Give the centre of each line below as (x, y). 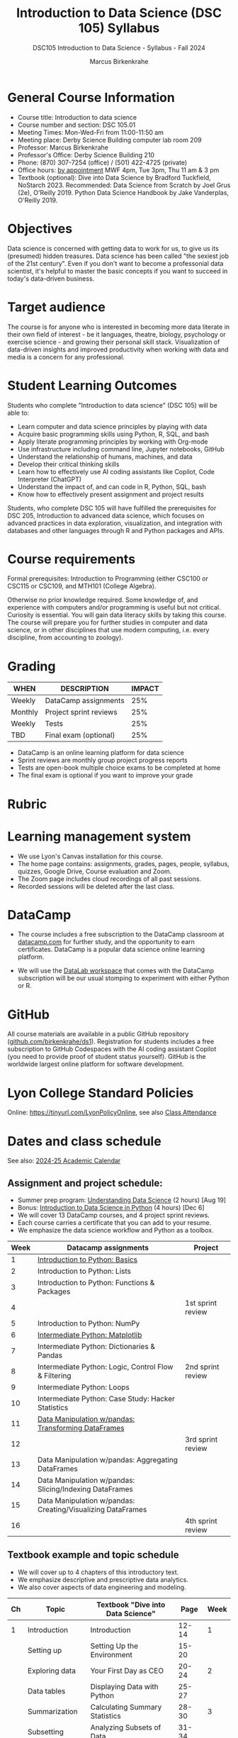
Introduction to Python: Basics (88, 1260)
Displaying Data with (124, 1686)
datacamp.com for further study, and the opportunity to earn (106, 942)
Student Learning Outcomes (92, 385)
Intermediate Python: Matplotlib (90, 1335)
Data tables (46, 1691)
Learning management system (99, 836)
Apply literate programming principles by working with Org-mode (113, 442)
